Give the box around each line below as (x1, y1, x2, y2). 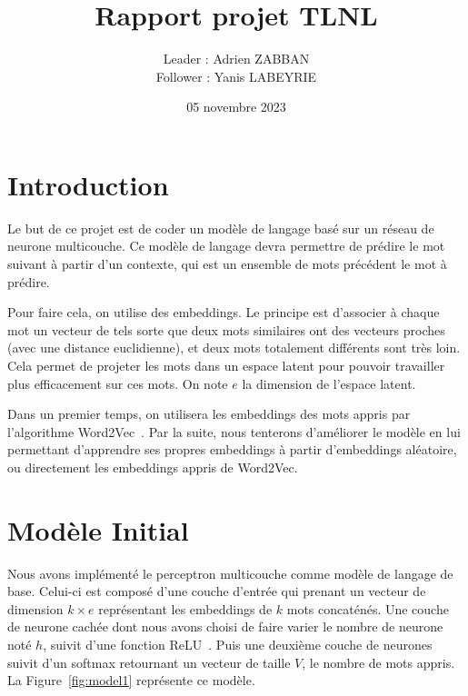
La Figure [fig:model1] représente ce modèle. (7, 671, 255, 690)
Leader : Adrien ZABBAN (163, 49, 310, 68)
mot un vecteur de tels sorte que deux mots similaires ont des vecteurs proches (7, 320, 445, 339)
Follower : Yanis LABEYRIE (155, 66, 317, 85)
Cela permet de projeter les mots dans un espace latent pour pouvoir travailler (7, 356, 445, 374)
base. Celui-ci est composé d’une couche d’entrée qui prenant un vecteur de (7, 582, 426, 601)
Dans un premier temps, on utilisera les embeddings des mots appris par (7, 404, 411, 423)
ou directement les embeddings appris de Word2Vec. (7, 457, 298, 476)
